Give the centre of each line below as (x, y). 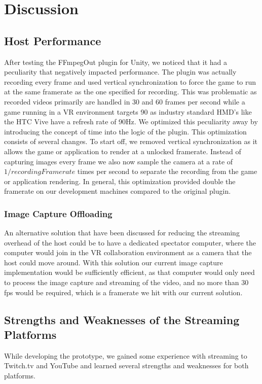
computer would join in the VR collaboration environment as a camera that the (128, 252)
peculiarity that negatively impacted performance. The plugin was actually (120, 72)
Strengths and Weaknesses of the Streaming (122, 319)
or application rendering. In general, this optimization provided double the (120, 181)
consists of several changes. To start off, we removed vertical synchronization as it (131, 141)
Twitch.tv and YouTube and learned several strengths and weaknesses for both (126, 365)
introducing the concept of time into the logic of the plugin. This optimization (125, 131)
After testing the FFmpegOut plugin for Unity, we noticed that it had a (116, 62)
